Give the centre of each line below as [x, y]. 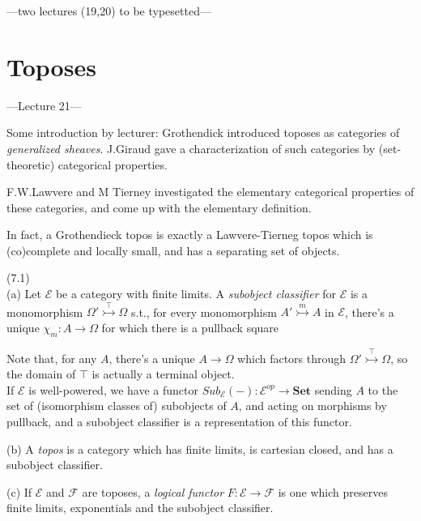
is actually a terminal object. [163, 374]
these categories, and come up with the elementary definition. [159, 207]
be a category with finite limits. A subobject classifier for [196, 294]
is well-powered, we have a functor [113, 389]
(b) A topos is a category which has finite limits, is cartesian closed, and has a [200, 448]
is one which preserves [333, 491]
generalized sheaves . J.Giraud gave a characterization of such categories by [191, 148]
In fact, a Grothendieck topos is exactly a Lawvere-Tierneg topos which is [190, 235]
